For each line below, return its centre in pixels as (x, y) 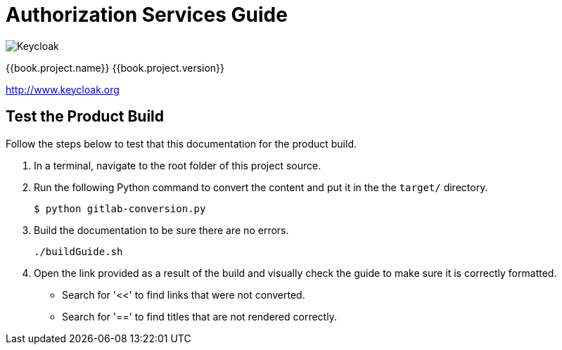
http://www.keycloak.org (63, 89)
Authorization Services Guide (147, 15)
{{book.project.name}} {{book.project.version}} (115, 67)
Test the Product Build (85, 117)
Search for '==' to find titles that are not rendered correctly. (199, 316)
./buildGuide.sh (78, 251)
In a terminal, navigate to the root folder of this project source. (178, 165)
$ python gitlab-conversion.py (120, 208)
